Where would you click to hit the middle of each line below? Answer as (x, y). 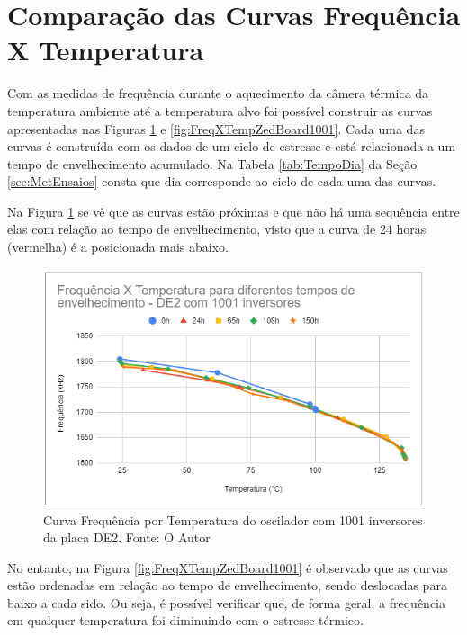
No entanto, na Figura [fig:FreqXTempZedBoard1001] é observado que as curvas (228, 567)
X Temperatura (106, 50)
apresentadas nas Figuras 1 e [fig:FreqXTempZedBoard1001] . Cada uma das (216, 128)
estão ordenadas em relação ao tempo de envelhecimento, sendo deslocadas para (227, 585)
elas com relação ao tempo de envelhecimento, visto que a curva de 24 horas (217, 229)
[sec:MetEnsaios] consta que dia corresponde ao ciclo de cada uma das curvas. (222, 181)
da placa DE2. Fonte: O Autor (127, 537)
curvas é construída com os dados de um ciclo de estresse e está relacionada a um (232, 146)
